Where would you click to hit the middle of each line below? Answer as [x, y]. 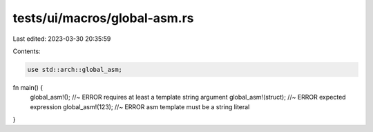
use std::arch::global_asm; [75, 69]
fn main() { [28, 87]
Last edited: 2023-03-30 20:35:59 [62, 39]
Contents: [27, 51]
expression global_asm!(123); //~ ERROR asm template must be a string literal [140, 106]
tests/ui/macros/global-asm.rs [103, 18]
